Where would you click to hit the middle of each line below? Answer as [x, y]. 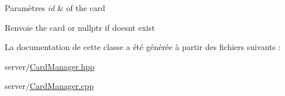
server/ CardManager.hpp [50, 66]
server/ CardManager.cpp [49, 86]
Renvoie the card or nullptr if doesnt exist [80, 27]
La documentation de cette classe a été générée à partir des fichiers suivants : [143, 47]
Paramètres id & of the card [55, 8]
